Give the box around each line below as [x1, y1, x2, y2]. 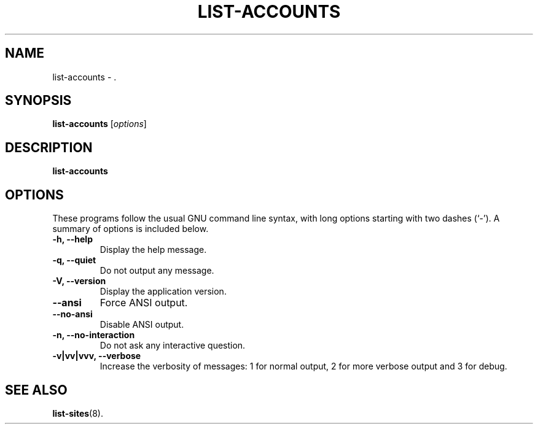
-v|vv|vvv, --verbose [52, 350, 141, 361]
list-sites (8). [52, 408, 103, 419]
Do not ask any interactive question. [99, 340, 246, 351]
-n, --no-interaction [52, 330, 135, 341]
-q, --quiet [52, 255, 96, 266]
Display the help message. [99, 244, 207, 255]
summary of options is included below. [52, 223, 209, 234]
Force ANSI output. [99, 296, 188, 309]
